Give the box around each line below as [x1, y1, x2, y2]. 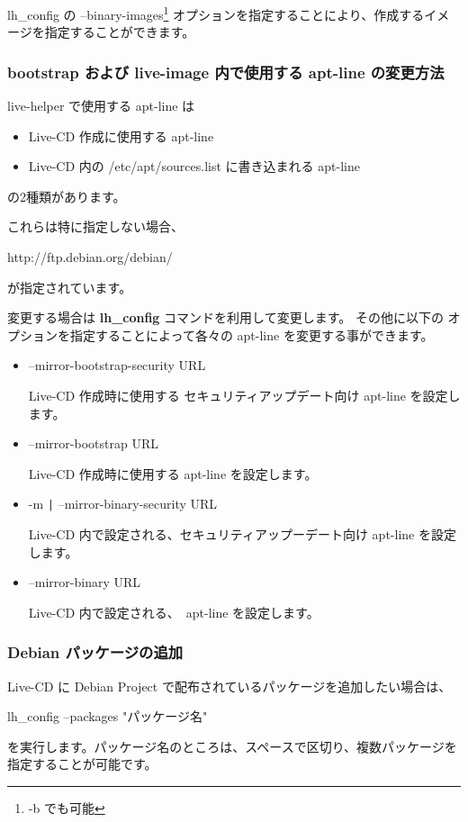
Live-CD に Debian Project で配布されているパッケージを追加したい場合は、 [7, 676, 452, 695]
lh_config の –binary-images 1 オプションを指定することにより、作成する [7, 3, 425, 23]
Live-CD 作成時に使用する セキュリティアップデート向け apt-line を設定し [28, 386, 461, 404]
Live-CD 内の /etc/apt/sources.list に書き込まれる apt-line [28, 157, 360, 176]
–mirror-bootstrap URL [28, 434, 158, 453]
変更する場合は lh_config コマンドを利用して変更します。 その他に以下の [7, 308, 444, 327]
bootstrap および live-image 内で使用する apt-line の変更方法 [7, 60, 445, 83]
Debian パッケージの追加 [7, 641, 184, 664]
